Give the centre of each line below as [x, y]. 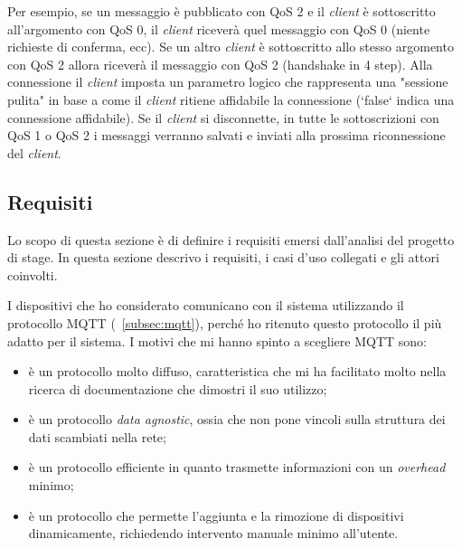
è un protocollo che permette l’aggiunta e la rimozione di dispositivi [216, 515]
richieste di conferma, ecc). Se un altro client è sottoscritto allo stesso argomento [231, 47]
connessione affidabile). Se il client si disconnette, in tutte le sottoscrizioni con [223, 117]
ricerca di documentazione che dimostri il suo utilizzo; [178, 388]
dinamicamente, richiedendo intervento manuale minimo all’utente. [213, 533]
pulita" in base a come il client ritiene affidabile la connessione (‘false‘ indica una [231, 99]
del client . [34, 152]
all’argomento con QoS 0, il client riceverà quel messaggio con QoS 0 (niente [219, 28]
